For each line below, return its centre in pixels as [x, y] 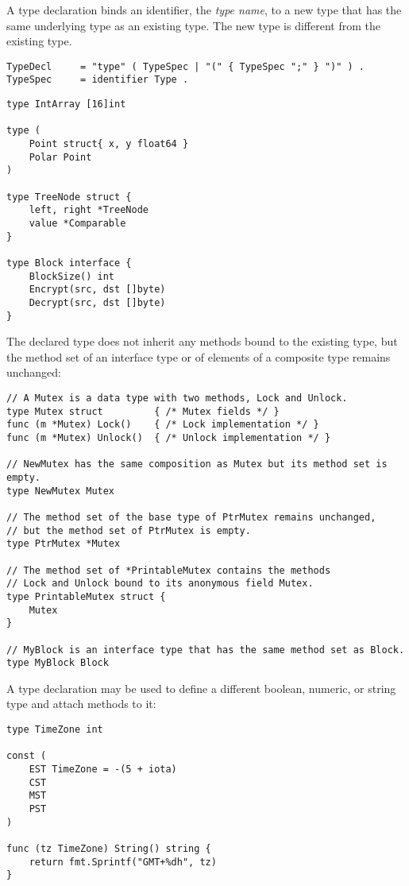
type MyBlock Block [58, 663]
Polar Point [60, 157]
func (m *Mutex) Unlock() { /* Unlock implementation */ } [169, 438]
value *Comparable [77, 223]
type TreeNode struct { [69, 197]
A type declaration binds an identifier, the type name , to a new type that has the [204, 10]
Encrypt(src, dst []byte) [97, 290]
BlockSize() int [72, 276]
